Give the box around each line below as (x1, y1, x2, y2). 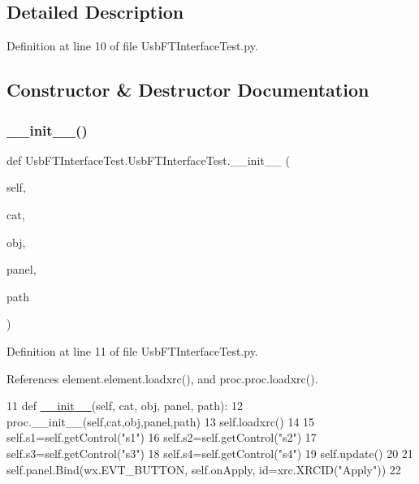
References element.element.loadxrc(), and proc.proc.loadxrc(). (6, 369, 318, 387)
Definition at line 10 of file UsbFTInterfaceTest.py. (6, 37, 258, 54)
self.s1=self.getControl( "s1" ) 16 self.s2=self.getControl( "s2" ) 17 (6, 429, 317, 446)
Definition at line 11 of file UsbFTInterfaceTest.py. (6, 342, 258, 359)
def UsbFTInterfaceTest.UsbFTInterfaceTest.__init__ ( (6, 151, 290, 168)
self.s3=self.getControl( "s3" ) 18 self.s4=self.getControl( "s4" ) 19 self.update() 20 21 (6, 444, 413, 461)
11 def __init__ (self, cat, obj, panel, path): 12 (6, 397, 244, 414)
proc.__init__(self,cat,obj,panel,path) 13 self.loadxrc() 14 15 (6, 413, 315, 430)
